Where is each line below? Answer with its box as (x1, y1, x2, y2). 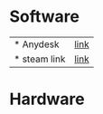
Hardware (9, 89, 85, 109)
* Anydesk (14, 38, 60, 51)
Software (9, 6, 80, 27)
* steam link (14, 52, 66, 65)
